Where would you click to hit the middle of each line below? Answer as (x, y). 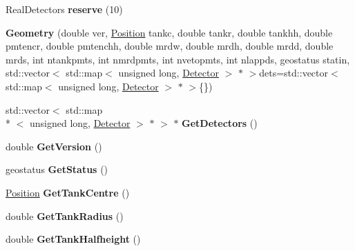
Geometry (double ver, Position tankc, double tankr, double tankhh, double (169, 32)
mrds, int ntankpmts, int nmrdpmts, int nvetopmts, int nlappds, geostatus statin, (178, 59)
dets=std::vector (294, 73)
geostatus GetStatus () (57, 169)
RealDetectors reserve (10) (64, 9)
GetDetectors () (220, 123)
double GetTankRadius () (65, 215)
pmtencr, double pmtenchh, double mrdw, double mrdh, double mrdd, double (170, 46)
